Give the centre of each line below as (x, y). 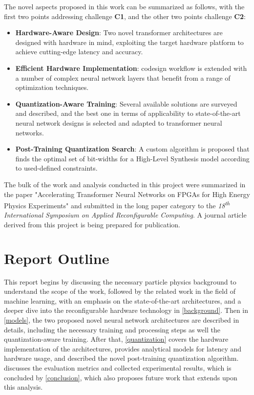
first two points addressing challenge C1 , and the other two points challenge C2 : (125, 16)
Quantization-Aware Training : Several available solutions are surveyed (126, 103)
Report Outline (57, 258)
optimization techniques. (52, 87)
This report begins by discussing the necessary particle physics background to (120, 281)
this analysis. (23, 387)
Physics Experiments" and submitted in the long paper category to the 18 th (117, 205)
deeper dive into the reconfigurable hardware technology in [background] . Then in (126, 310)
